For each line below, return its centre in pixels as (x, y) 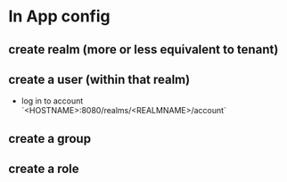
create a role (44, 169)
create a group (49, 139)
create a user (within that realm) (99, 79)
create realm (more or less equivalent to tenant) (143, 50)
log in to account (52, 101)
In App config (59, 17)
